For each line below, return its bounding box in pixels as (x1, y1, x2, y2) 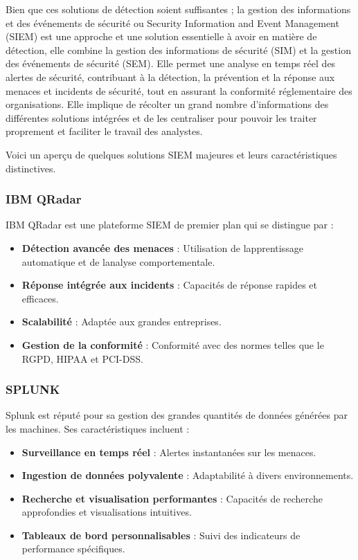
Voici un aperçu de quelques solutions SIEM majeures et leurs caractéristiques (6, 147, 337, 161)
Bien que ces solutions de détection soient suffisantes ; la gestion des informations (6, 2, 351, 16)
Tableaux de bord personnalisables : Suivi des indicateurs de (21, 527, 301, 542)
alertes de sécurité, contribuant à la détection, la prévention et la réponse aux (6, 69, 335, 84)
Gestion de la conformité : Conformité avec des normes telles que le (21, 337, 324, 352)
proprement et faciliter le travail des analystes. (6, 124, 203, 138)
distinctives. (6, 161, 56, 175)
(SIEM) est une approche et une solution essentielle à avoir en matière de (6, 29, 317, 44)
